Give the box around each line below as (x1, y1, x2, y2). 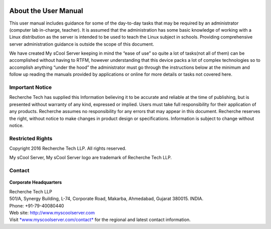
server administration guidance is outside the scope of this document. (9, 41, 154, 47)
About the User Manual (9, 7, 83, 15)
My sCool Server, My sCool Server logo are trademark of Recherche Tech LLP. (9, 155, 172, 161)
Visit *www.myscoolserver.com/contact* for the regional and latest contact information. (9, 216, 191, 223)
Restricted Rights (9, 135, 53, 142)
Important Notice (9, 84, 52, 91)
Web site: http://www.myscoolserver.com (9, 210, 95, 215)
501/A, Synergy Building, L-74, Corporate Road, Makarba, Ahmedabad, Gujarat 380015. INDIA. (9, 196, 203, 202)
